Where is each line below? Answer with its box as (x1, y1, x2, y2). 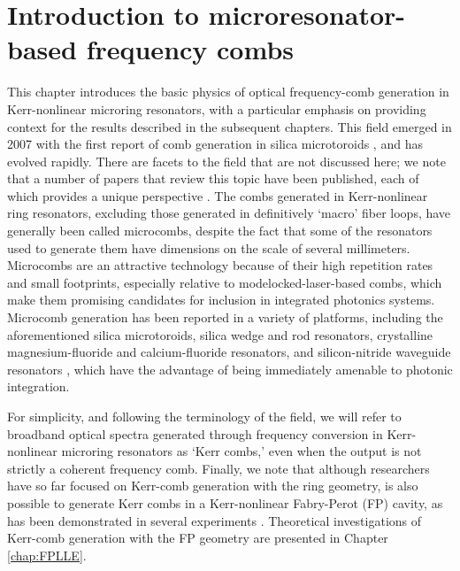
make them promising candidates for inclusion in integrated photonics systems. (7, 290, 435, 309)
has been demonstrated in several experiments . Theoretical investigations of (7, 511, 422, 529)
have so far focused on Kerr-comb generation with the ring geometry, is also (7, 476, 418, 495)
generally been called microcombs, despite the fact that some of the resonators (7, 221, 433, 240)
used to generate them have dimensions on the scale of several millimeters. (7, 238, 410, 257)
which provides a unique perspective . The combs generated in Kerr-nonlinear (7, 186, 428, 204)
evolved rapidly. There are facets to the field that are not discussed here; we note (7, 151, 446, 170)
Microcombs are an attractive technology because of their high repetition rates (7, 256, 433, 274)
